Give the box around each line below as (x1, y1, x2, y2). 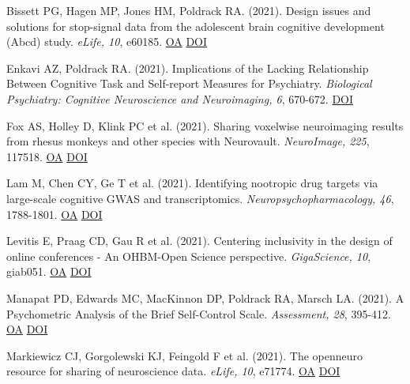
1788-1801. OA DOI (6, 205, 103, 222)
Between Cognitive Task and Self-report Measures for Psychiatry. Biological (6, 75, 372, 92)
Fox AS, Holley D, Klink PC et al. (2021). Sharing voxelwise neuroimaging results (6, 117, 404, 134)
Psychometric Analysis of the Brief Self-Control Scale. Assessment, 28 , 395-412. (6, 305, 391, 322)
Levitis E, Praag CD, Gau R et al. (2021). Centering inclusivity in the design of (6, 232, 393, 249)
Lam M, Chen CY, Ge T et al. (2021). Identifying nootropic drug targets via (6, 175, 378, 191)
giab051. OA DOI (6, 263, 92, 280)
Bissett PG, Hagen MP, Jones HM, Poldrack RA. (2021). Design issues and (6, 2, 371, 18)
